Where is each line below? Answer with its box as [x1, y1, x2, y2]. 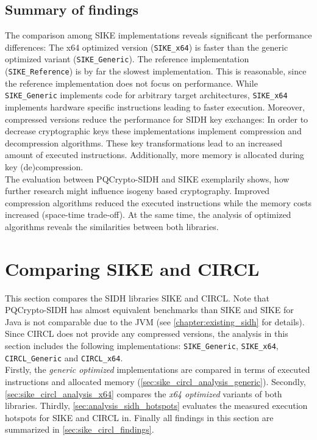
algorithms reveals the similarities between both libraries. [5, 220, 219, 233]
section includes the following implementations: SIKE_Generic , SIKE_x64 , [5, 339, 279, 352]
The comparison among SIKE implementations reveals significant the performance [5, 29, 312, 41]
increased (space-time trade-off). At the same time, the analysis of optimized [5, 208, 291, 221]
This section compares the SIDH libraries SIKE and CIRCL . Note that [5, 291, 270, 304]
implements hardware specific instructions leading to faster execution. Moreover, [5, 101, 305, 114]
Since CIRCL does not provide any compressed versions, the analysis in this [5, 327, 288, 340]
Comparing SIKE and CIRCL [5, 256, 260, 281]
